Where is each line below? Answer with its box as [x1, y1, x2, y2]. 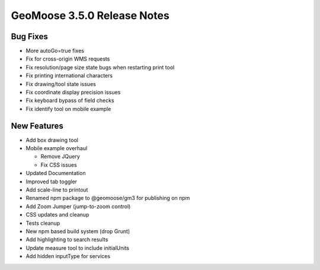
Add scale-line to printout [25, 186, 88, 193]
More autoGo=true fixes [25, 47, 84, 55]
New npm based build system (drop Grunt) [25, 228, 130, 234]
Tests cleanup [25, 220, 60, 227]
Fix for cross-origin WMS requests [25, 55, 110, 62]
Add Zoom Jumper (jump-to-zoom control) [25, 202, 131, 210]
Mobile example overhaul [25, 145, 88, 152]
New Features [11, 120, 63, 131]
